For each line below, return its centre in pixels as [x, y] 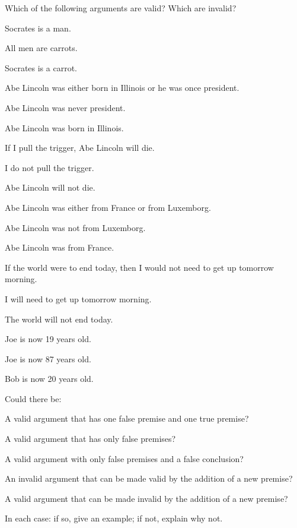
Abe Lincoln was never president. [65, 107]
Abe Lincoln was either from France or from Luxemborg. [108, 207]
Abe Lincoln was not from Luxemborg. [75, 227]
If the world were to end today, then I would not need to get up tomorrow [139, 267]
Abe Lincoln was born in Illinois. [64, 127]
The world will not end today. [59, 319]
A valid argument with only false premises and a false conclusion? [124, 458]
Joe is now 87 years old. [48, 358]
